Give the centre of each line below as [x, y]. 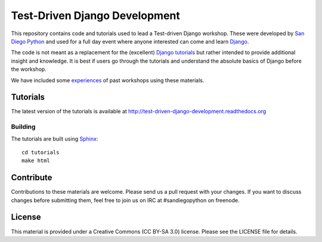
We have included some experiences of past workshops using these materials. [108, 80]
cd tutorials [41, 152]
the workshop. [29, 69]
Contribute [32, 178]
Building [23, 127]
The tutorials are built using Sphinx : [55, 139]
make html [36, 161]
